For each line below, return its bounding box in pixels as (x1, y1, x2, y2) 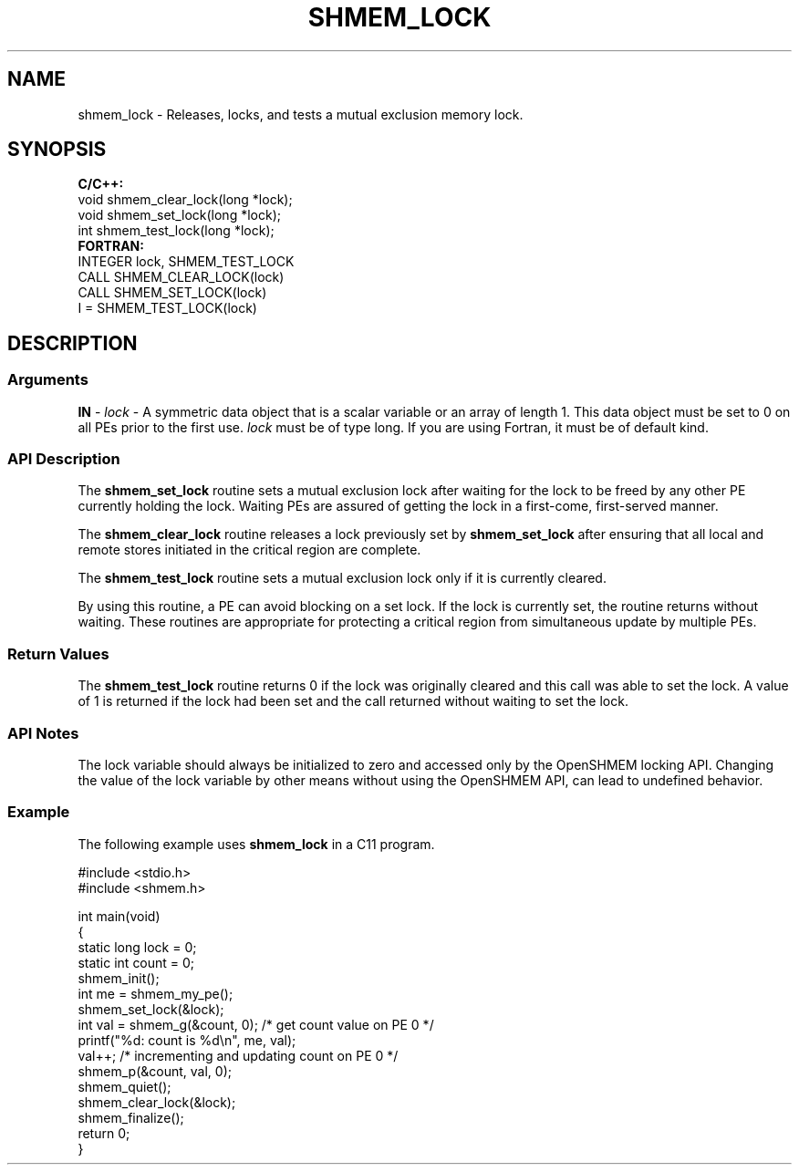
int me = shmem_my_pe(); (78, 985, 233, 1001)
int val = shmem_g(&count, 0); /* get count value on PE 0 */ (78, 1016, 434, 1032)
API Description (7, 450, 120, 469)
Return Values (7, 644, 109, 663)
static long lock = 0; (78, 939, 197, 955)
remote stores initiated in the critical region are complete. (78, 542, 421, 558)
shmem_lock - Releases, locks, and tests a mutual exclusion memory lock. (78, 106, 524, 122)
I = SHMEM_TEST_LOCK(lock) (78, 300, 257, 316)
